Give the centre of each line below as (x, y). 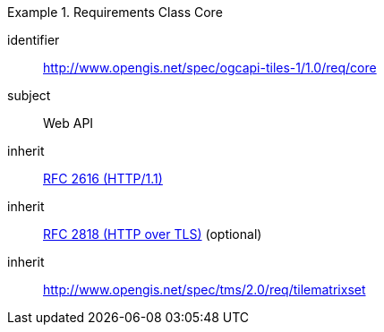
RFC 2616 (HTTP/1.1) (103, 179)
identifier (34, 40)
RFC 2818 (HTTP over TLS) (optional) (153, 234)
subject (29, 95)
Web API (68, 123)
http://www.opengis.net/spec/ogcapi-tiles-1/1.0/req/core (210, 68)
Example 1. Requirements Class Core (115, 12)
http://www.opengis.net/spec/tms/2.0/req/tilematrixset (205, 289)
